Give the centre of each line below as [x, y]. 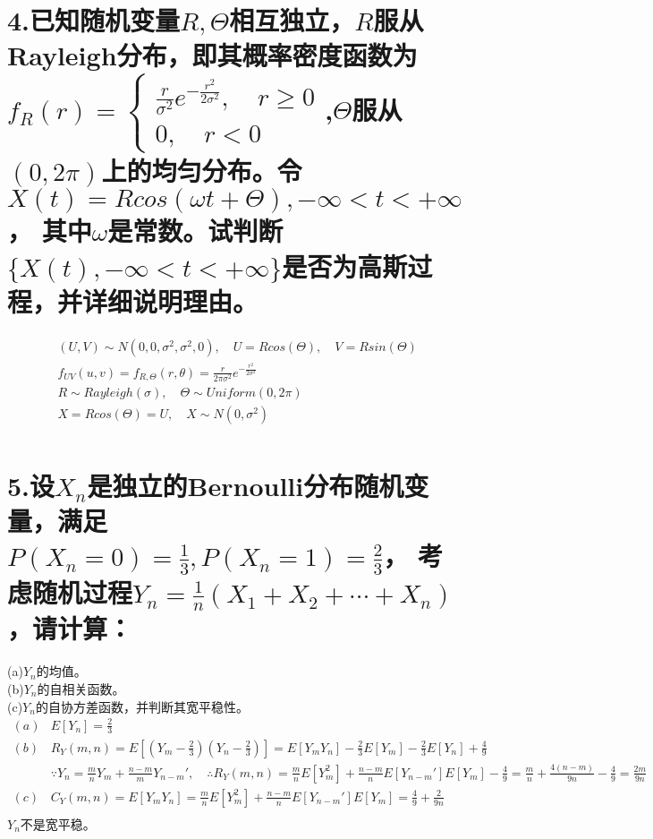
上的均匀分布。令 [202, 171]
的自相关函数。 [81, 688]
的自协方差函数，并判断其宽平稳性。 [142, 706]
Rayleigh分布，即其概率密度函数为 [212, 55]
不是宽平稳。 [58, 823]
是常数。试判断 [195, 231]
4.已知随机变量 [94, 20]
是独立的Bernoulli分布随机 [246, 485]
